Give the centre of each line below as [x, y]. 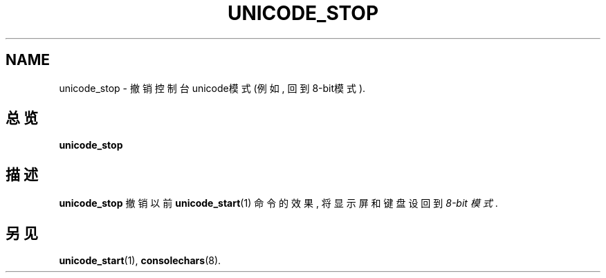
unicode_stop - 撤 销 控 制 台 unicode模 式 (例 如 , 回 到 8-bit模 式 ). [212, 88]
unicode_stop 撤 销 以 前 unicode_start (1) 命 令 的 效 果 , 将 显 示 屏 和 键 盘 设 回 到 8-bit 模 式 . [278, 203]
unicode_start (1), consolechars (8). [140, 261]
